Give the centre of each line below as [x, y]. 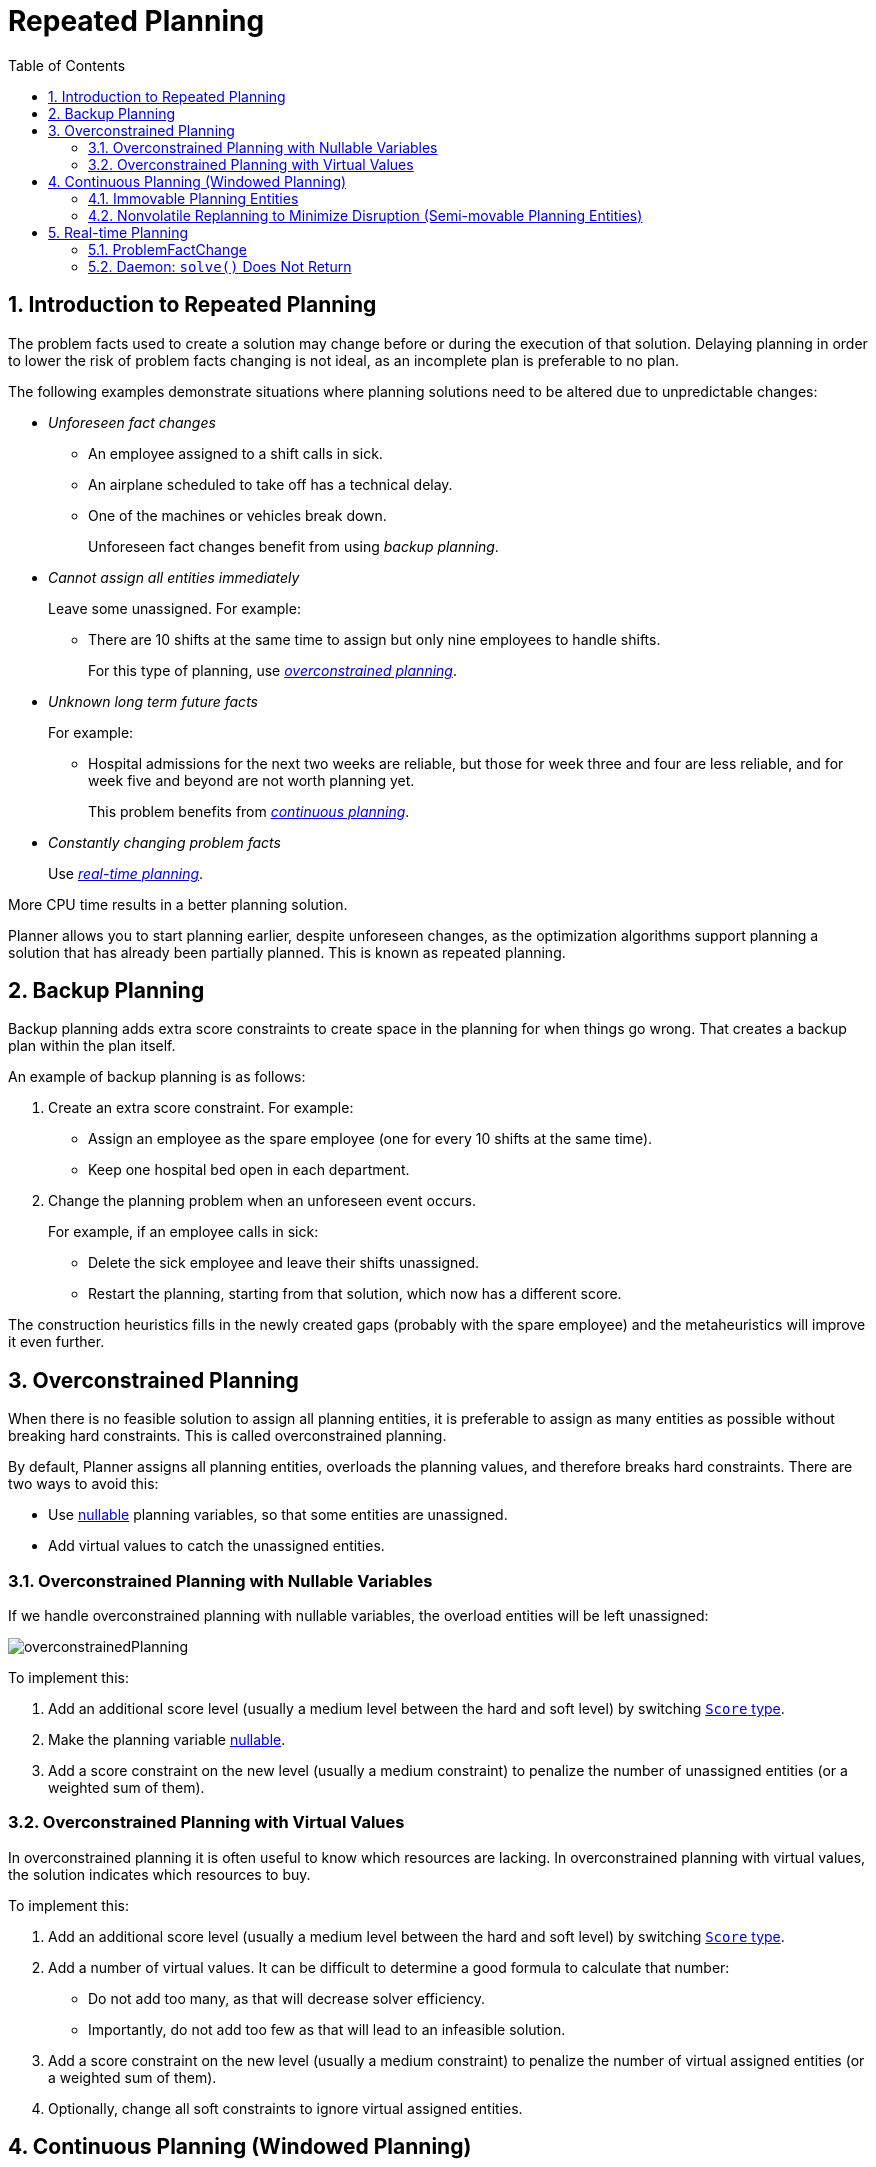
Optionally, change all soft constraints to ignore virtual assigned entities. [285, 2108]
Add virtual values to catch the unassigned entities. [216, 1546]
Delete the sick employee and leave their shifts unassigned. [284, 1263]
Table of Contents [67, 65]
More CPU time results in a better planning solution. [178, 904]
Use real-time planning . [126, 873]
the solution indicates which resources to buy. [159, 1874]
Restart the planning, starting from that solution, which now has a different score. [355, 1294]
